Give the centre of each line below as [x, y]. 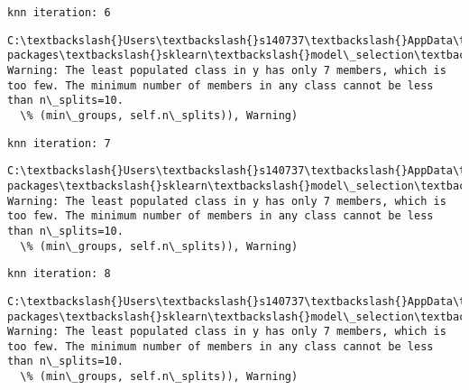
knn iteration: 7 [59, 143]
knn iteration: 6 [59, 13]
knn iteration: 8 [59, 274]
